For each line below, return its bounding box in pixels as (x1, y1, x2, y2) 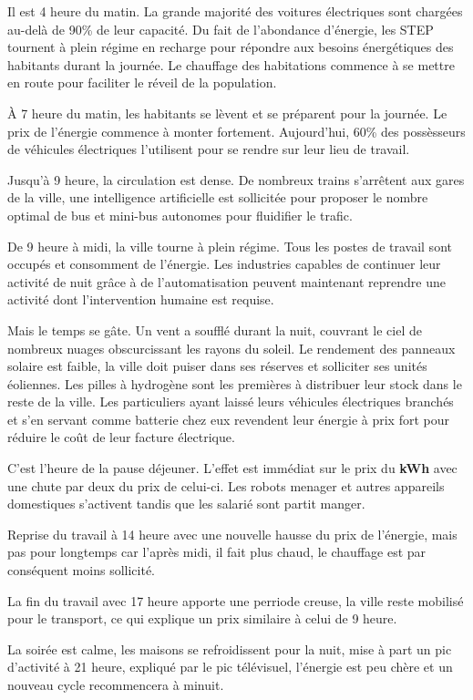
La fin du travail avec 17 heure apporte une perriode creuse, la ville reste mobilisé (7, 591, 464, 610)
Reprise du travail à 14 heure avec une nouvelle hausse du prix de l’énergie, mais (7, 524, 458, 543)
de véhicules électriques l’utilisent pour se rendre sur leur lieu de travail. (7, 139, 410, 159)
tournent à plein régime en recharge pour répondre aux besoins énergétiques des (7, 37, 454, 57)
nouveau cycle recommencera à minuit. (7, 675, 224, 694)
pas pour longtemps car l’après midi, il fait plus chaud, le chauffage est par (7, 542, 427, 561)
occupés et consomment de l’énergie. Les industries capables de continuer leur (7, 254, 441, 273)
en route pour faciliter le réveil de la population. (7, 73, 277, 92)
